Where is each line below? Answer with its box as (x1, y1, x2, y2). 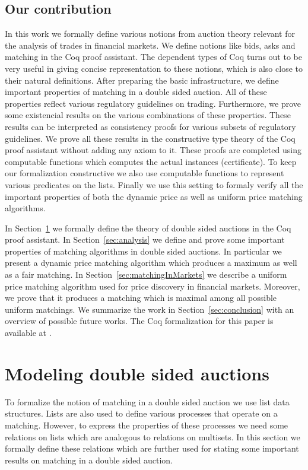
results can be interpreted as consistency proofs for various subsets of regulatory (5, 120, 296, 132)
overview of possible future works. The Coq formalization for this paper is (5, 315, 274, 327)
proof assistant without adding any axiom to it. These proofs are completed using (5, 144, 301, 156)
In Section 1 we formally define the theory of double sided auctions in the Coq (5, 221, 291, 234)
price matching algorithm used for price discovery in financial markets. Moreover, (5, 280, 300, 292)
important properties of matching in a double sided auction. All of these (5, 85, 267, 98)
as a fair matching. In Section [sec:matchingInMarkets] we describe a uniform (5, 268, 287, 281)
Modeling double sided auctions (5, 361, 269, 385)
